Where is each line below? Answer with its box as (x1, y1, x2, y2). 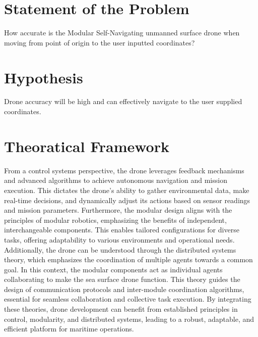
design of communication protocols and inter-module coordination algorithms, (4, 283, 244, 294)
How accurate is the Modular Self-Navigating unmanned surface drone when (4, 27, 240, 38)
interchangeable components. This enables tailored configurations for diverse (4, 224, 239, 235)
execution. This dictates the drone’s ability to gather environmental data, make (4, 184, 249, 195)
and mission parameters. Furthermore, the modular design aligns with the (4, 205, 232, 215)
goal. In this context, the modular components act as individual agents (4, 264, 223, 274)
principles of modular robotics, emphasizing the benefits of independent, (4, 214, 227, 225)
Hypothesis (4, 67, 83, 87)
